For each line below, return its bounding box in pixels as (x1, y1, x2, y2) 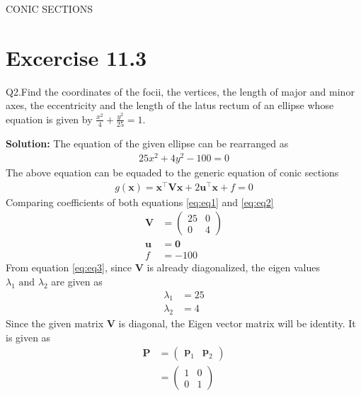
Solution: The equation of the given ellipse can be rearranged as (6, 136, 289, 151)
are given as (51, 273, 103, 288)
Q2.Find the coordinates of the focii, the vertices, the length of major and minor (6, 84, 355, 98)
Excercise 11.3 (6, 43, 147, 72)
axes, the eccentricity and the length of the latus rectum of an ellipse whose (6, 98, 334, 113)
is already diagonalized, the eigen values (147, 260, 320, 275)
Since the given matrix (6, 316, 104, 331)
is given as (6, 329, 51, 344)
